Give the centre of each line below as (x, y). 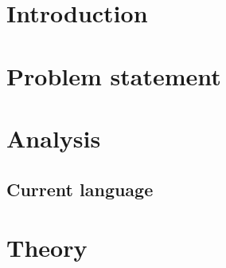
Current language (80, 189)
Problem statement (114, 75)
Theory (47, 248)
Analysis (54, 138)
